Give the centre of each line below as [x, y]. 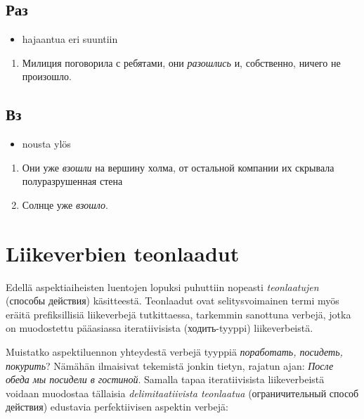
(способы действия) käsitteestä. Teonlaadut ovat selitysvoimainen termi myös [173, 301]
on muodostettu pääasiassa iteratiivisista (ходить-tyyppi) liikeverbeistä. [160, 328]
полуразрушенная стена [72, 181]
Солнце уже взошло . [65, 204]
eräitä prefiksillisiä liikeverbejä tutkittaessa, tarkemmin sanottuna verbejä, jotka [178, 314]
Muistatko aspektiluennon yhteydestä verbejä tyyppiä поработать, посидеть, [174, 352]
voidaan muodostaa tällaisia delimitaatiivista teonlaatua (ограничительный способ [182, 393]
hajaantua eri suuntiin [70, 39]
